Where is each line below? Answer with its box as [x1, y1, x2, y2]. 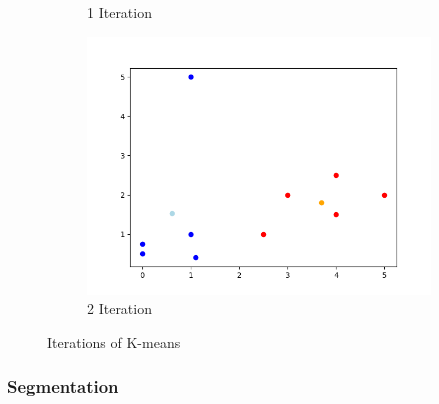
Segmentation [7, 374, 119, 399]
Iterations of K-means [47, 331, 181, 352]
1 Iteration [87, 2, 152, 22]
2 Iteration [87, 298, 152, 319]
